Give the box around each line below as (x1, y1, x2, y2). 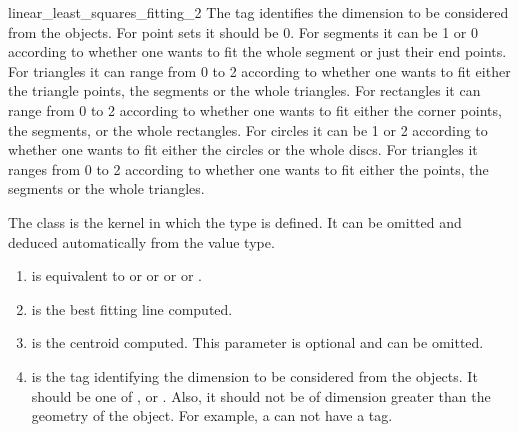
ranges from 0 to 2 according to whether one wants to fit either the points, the (8, 158, 489, 179)
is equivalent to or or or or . (31, 265, 202, 286)
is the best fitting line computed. (31, 298, 233, 319)
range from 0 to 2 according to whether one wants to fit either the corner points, (8, 99, 502, 120)
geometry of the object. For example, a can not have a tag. (31, 405, 393, 426)
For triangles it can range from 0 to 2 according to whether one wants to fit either (8, 60, 511, 81)
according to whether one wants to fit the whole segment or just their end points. (8, 41, 507, 62)
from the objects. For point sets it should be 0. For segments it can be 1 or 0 (8, 21, 478, 42)
